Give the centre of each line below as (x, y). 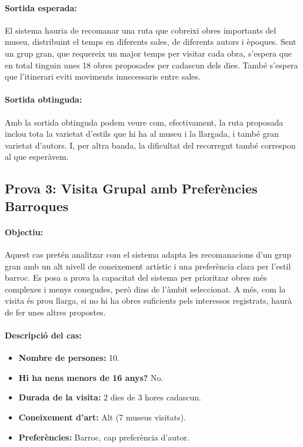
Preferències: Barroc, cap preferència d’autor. (104, 437)
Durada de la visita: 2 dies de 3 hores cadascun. (110, 397)
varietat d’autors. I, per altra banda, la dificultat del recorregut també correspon (150, 145)
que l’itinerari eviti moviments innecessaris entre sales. (103, 76)
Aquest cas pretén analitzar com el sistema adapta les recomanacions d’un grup (148, 254)
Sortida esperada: (41, 7)
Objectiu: (24, 231)
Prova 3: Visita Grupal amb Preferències (131, 188)
